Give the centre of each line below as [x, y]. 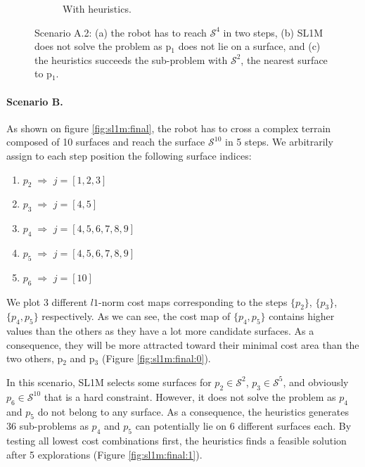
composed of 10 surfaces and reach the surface [106, 142]
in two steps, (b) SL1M [273, 32]
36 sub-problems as [47, 426]
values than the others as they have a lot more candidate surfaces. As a [160, 331]
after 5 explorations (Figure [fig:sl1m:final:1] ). [104, 454]
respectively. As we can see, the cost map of [136, 316]
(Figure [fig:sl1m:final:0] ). [156, 358]
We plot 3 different [47, 301]
